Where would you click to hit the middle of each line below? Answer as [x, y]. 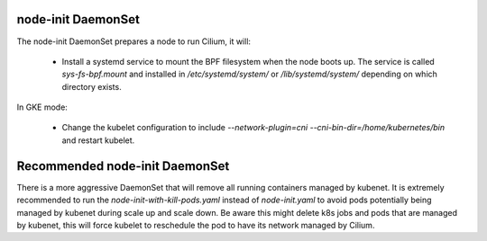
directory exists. [92, 86]
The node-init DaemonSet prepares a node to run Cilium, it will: [134, 41]
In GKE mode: [42, 107]
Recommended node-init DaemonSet [123, 166]
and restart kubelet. [98, 140]
